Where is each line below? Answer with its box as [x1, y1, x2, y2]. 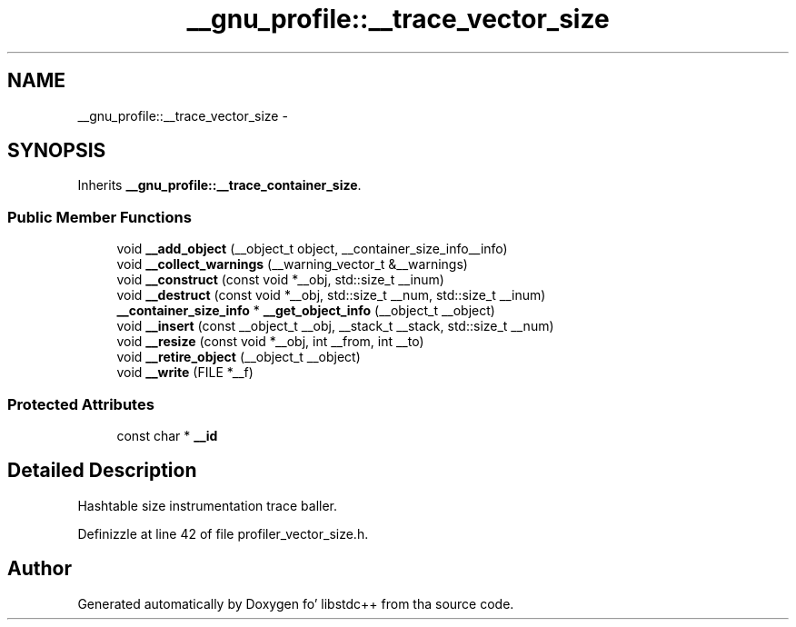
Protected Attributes [7, 394, 154, 413]
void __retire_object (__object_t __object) [116, 349, 361, 365]
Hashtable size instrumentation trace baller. [77, 497, 338, 513]
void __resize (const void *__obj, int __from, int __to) [116, 333, 424, 350]
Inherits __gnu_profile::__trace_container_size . [77, 177, 362, 194]
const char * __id [116, 427, 218, 443]
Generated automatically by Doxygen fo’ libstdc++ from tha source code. [77, 595, 514, 612]
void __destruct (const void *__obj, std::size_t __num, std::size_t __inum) [116, 287, 546, 304]
